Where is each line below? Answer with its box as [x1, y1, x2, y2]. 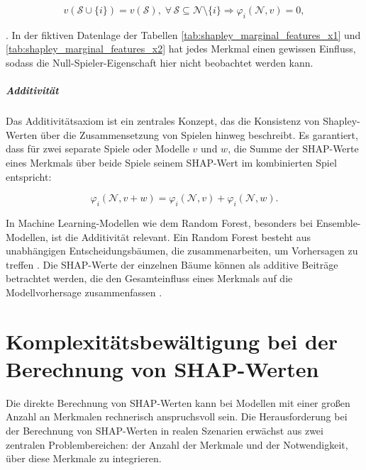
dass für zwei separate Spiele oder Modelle [6, 141, 189, 156]
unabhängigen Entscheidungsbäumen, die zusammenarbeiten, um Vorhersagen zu [6, 243, 358, 258]
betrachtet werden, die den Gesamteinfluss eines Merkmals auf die [6, 271, 293, 286]
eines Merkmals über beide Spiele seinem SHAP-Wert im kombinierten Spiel [6, 155, 337, 169]
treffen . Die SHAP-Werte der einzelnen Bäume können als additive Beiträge [6, 257, 338, 272]
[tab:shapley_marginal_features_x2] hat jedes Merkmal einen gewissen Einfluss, [6, 41, 356, 56]
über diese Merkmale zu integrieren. [6, 451, 162, 466]
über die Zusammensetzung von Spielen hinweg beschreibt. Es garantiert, [40, 127, 358, 142]
